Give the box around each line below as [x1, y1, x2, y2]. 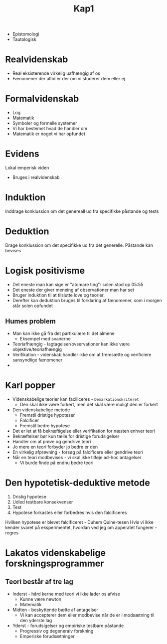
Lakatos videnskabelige [5, 547, 106, 558]
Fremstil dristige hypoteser [19, 412, 75, 418]
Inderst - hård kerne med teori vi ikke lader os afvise [12, 591, 121, 597]
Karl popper [5, 379, 56, 391]
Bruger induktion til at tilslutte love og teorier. [12, 292, 105, 298]
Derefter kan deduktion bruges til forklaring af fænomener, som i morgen [12, 297, 162, 303]
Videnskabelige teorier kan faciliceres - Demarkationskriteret [12, 396, 140, 402]
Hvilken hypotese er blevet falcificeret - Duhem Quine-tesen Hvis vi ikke [5, 519, 154, 525]
